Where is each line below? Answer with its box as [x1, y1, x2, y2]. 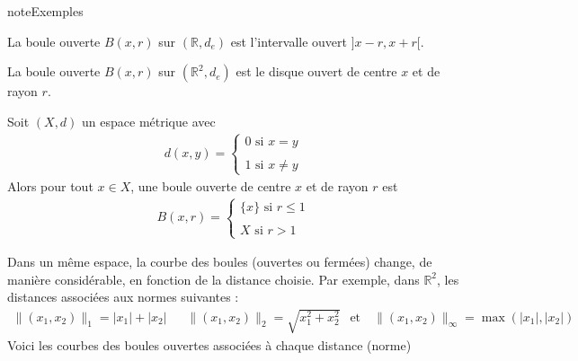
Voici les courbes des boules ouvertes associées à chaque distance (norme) [7, 335, 412, 354]
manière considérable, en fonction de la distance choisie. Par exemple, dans [7, 269, 420, 288]
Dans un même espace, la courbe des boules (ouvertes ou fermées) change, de [7, 252, 432, 271]
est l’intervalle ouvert [230, 31, 348, 50]
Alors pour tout [7, 177, 93, 195]
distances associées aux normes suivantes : [7, 287, 239, 306]
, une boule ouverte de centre [130, 177, 291, 195]
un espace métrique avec [82, 111, 216, 130]
